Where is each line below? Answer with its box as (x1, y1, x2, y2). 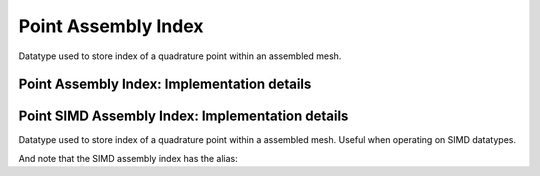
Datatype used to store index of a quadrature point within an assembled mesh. (18, 50, 342, 62)
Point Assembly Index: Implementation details (18, 76, 312, 93)
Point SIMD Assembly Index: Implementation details (18, 108, 349, 125)
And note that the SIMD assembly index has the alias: (18, 152, 239, 164)
